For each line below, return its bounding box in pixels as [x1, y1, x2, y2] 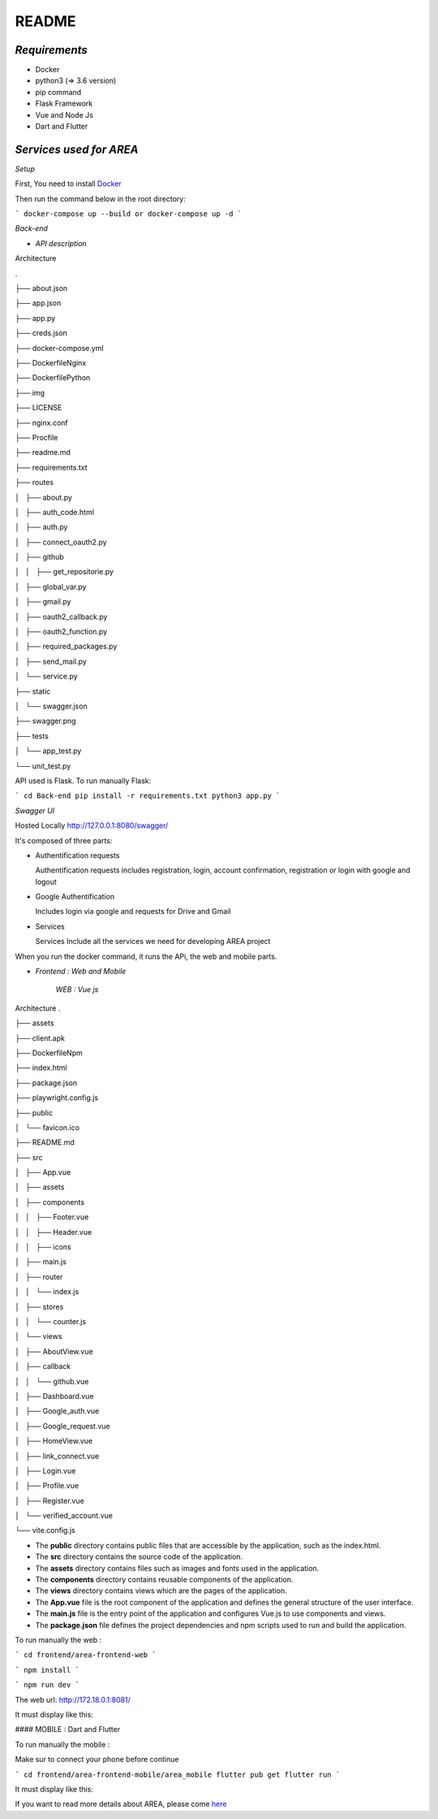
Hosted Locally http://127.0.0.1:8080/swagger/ [15, 821, 169, 830]
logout [35, 877, 57, 886]
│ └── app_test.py [15, 746, 82, 756]
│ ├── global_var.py [15, 582, 87, 591]
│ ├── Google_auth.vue [15, 1406, 100, 1416]
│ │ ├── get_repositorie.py [15, 567, 114, 577]
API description [35, 238, 87, 248]
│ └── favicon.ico [15, 1122, 80, 1133]
